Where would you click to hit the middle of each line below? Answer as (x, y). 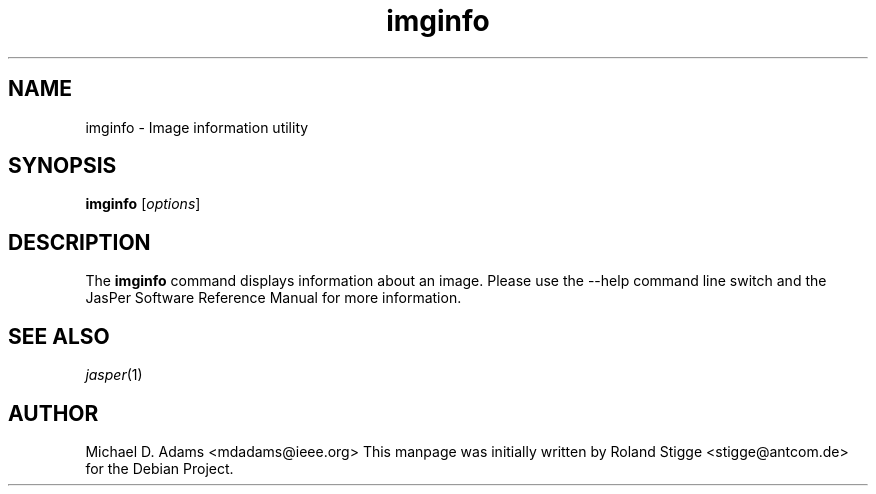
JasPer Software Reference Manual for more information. (273, 298)
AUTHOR (53, 413)
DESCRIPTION (79, 242)
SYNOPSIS (62, 166)
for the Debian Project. (159, 468)
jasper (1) (114, 375)
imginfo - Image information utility (197, 127)
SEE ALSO (59, 336)
